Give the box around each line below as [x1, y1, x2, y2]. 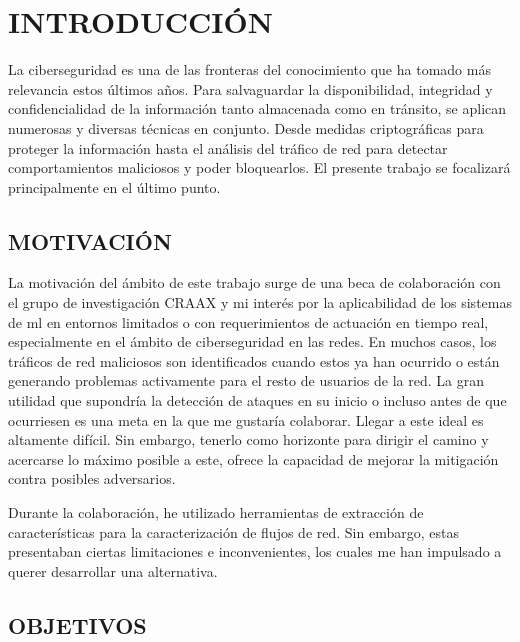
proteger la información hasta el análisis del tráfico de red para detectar [8, 137, 448, 158]
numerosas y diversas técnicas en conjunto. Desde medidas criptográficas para [8, 117, 484, 138]
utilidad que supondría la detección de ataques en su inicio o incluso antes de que [8, 390, 507, 411]
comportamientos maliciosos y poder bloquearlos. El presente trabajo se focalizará [8, 157, 511, 178]
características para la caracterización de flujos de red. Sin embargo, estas [8, 521, 459, 542]
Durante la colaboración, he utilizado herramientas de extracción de [8, 502, 424, 523]
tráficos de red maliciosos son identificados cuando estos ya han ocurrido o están [8, 350, 500, 371]
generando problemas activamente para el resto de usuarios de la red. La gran [8, 370, 484, 391]
